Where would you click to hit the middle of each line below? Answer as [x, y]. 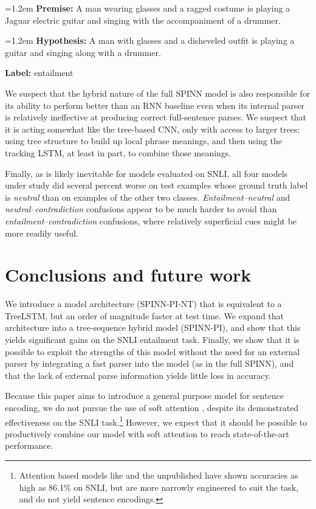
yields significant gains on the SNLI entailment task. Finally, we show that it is [152, 339]
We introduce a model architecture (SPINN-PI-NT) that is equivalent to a [143, 304]
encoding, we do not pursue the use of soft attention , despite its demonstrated [152, 407]
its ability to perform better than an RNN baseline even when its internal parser [155, 105]
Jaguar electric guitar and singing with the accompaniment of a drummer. [143, 20]
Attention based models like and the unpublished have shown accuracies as [159, 475]
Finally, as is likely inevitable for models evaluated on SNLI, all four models [146, 173]
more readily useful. [42, 233]
